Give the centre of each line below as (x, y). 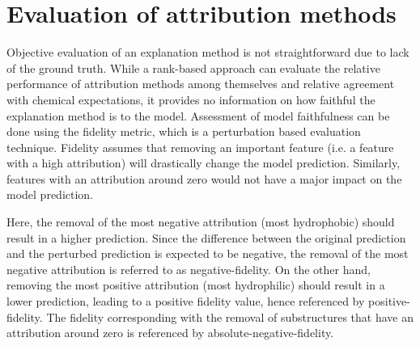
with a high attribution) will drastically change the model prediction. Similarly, (204, 163)
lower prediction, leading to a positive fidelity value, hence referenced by (186, 301)
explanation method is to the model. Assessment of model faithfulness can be (198, 115)
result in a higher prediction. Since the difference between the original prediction (206, 237)
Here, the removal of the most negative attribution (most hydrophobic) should (201, 222)
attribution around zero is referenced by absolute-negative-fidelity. (170, 333)
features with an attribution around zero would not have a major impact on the (204, 178)
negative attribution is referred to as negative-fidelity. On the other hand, (189, 269)
